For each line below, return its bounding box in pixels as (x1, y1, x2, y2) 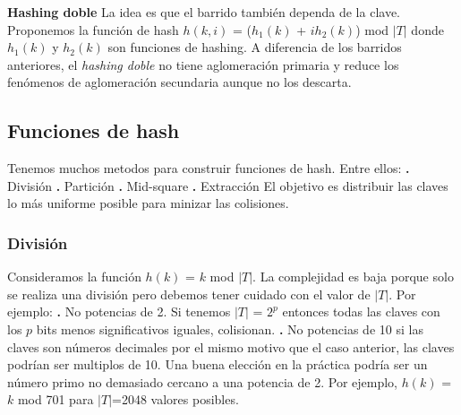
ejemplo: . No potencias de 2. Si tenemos (7, 302, 231, 321)
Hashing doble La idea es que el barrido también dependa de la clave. (7, 3, 401, 21)
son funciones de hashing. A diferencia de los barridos (107, 38, 402, 56)
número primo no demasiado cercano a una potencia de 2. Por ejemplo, (7, 372, 397, 391)
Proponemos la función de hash (7, 20, 179, 39)
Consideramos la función (7, 267, 141, 286)
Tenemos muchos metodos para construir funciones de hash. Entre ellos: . (7, 159, 410, 177)
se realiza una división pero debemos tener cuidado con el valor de (7, 284, 371, 303)
